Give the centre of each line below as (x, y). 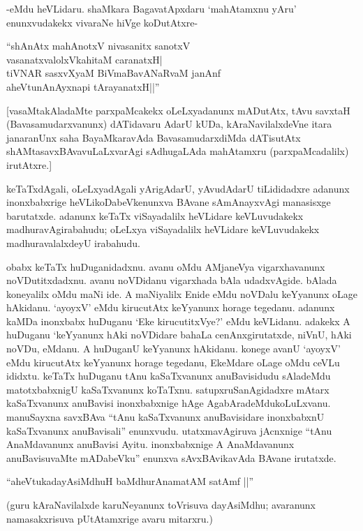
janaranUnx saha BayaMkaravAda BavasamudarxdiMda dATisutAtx (154, 137)
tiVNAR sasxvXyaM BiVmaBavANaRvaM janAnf (113, 73)
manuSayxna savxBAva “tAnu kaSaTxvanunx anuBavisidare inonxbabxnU (165, 417)
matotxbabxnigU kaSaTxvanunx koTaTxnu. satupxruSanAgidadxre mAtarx (168, 389)
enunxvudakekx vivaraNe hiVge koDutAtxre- (102, 22)
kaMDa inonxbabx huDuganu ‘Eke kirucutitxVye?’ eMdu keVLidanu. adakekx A (178, 321)
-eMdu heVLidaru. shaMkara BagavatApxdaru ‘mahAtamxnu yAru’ (151, 8)
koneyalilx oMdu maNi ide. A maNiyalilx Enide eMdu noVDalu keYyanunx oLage (182, 293)
